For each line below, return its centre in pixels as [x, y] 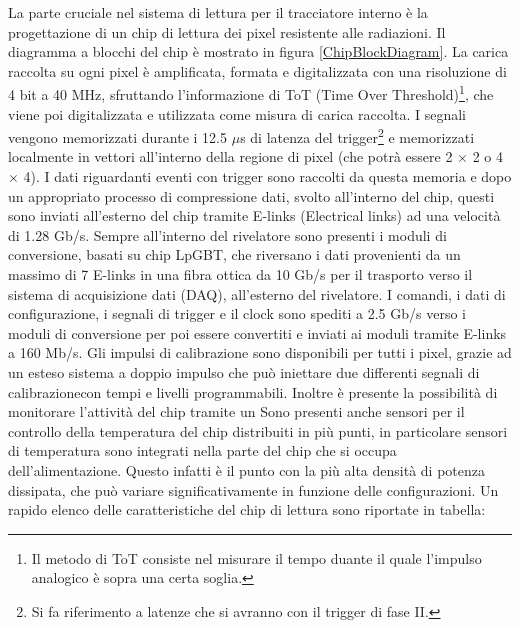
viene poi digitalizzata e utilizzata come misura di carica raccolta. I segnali [237, 113]
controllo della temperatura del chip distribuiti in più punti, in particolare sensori [258, 430]
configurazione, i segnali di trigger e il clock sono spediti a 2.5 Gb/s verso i [237, 313]
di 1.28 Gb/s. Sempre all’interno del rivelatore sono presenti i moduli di [227, 234]
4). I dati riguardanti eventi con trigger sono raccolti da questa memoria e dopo [267, 176]
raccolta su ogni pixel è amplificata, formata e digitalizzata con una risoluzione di [257, 70]
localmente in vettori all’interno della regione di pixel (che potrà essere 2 [230, 156]
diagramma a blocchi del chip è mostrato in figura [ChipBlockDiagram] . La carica [258, 51]
